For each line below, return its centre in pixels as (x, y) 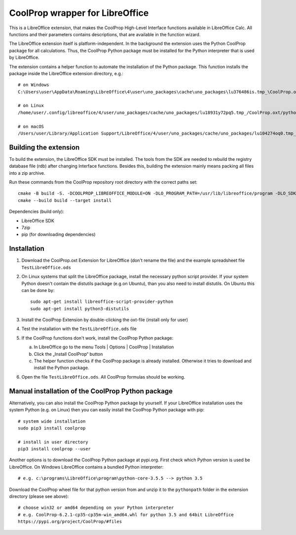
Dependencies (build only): (37, 212)
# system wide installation (52, 421)
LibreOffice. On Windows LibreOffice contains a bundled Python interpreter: (86, 467)
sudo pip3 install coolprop (52, 428)
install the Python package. (61, 368)
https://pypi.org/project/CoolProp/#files (70, 522)
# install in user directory (53, 442)
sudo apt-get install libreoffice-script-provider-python (102, 302)
